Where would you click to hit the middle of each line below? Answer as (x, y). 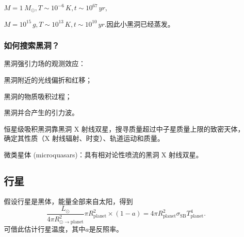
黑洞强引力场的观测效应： (45, 63)
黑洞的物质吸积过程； (38, 96)
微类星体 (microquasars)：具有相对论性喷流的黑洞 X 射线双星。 (103, 154)
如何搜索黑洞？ (32, 45)
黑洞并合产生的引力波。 (41, 112)
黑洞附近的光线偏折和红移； (48, 80)
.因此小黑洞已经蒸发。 (139, 24)
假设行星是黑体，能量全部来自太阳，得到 (68, 201)
